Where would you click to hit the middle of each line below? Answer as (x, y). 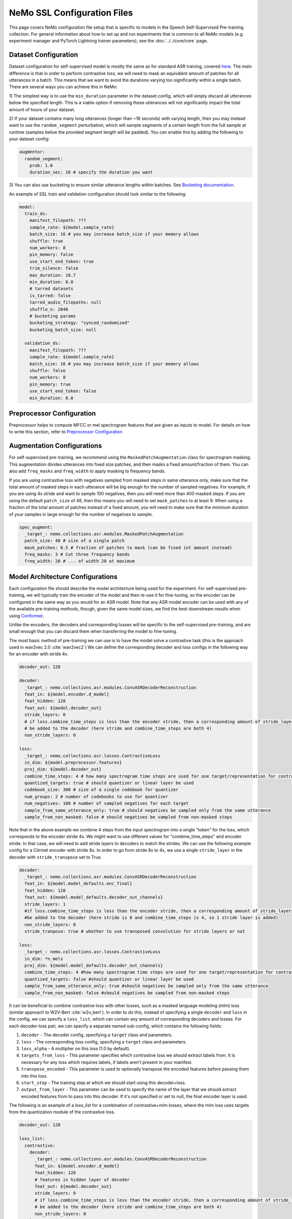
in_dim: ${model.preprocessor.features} (73, 762)
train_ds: (36, 214)
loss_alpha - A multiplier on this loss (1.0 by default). (76, 1048)
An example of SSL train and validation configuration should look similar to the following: (98, 194)
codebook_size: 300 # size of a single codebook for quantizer (101, 790)
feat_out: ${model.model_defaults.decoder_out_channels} (94, 897)
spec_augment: (36, 527)
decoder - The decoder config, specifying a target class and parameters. (97, 1035)
